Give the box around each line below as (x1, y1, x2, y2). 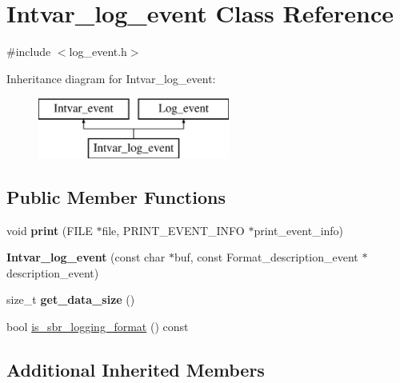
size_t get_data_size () (6, 291, 135, 308)
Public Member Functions (6, 184, 226, 209)
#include (6, 43, 51, 60)
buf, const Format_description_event (174, 249, 358, 265)
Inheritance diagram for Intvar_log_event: (6, 70, 216, 86)
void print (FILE (6, 221, 93, 238)
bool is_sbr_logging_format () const (6, 318, 189, 335)
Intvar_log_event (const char (6, 249, 166, 265)
